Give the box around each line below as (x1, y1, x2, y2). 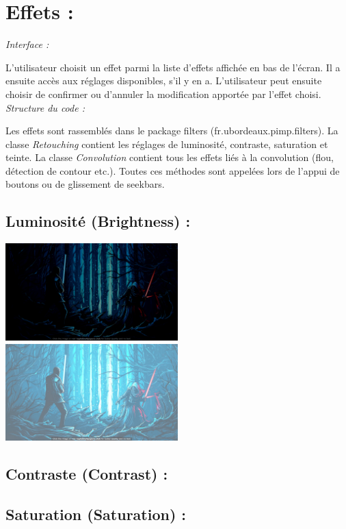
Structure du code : (5, 100, 85, 114)
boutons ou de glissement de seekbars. (5, 177, 165, 191)
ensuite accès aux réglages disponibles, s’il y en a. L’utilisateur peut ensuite (5, 73, 322, 88)
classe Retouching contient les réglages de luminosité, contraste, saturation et (5, 136, 328, 151)
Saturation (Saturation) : (5, 504, 187, 525)
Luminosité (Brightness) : (5, 210, 191, 232)
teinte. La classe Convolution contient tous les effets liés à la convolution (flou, (5, 150, 334, 164)
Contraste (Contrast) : (5, 463, 168, 484)
